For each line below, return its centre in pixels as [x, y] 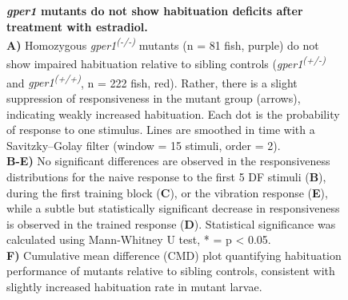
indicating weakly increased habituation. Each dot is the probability [173, 114]
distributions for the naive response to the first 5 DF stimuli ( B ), [166, 176]
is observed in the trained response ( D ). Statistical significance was [171, 223]
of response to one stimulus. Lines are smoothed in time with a [161, 130]
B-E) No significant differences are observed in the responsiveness [168, 161]
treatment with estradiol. [77, 26]
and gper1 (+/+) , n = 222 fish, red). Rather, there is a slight [152, 81]
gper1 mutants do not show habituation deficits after [155, 10]
